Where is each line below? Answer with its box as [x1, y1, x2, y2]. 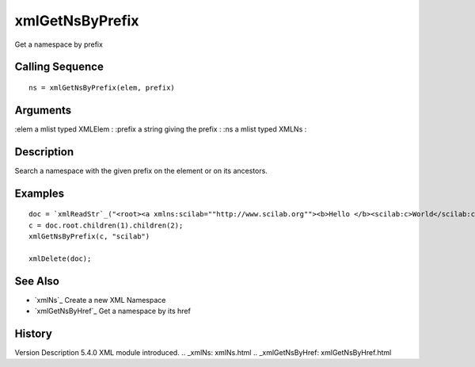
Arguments [14, 103, 72, 117]
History [14, 327, 53, 340]
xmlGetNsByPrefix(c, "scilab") [28, 231, 150, 241]
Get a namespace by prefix [14, 40, 103, 49]
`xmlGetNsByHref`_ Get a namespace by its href [34, 306, 192, 316]
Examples [14, 186, 65, 200]
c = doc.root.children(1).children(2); [28, 220, 184, 230]
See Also [14, 274, 59, 288]
